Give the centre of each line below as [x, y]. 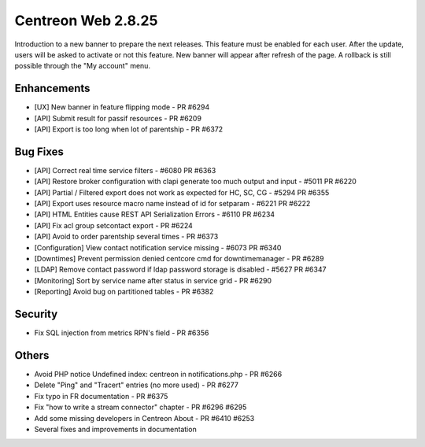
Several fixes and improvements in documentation [115, 429]
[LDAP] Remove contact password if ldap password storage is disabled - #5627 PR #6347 [180, 270]
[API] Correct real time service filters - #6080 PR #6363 [125, 170]
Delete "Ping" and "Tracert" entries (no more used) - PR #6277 [137, 385]
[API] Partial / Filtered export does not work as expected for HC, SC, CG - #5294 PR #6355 [182, 192]
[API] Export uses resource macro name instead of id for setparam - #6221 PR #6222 [172, 204]
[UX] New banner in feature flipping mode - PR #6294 [122, 107]
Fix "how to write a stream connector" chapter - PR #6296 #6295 [140, 407]
